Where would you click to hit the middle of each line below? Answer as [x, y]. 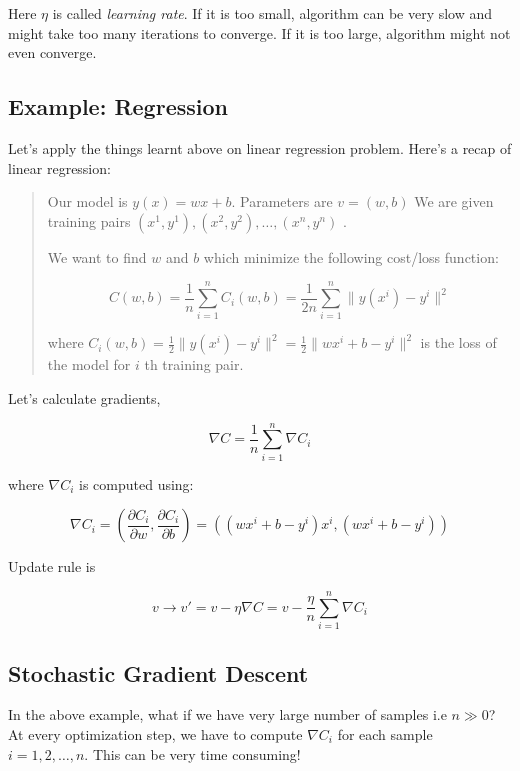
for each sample [385, 733]
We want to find [97, 256]
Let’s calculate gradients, [84, 398]
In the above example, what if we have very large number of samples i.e [227, 714]
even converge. [52, 52]
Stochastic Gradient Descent [158, 672]
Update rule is [52, 566]
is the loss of [458, 342]
